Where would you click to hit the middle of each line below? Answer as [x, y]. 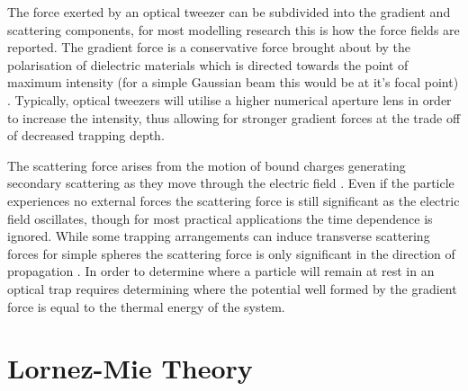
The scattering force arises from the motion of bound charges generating [207, 165]
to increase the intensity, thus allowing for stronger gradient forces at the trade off [234, 117]
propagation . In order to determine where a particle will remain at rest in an [221, 271]
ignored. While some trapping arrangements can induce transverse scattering [219, 236]
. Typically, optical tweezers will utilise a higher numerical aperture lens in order [229, 99]
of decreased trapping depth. [86, 135]
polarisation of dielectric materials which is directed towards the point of [208, 64]
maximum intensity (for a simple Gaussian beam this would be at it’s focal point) [233, 82]
